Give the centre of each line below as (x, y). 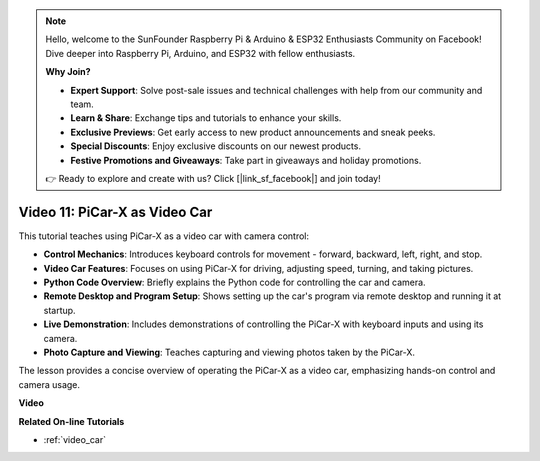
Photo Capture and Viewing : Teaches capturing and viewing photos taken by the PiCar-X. (229, 352)
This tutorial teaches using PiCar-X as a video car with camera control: (164, 236)
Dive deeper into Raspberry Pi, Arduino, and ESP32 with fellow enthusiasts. (200, 53)
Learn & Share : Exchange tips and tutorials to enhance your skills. (206, 118)
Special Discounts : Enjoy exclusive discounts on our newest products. (216, 146)
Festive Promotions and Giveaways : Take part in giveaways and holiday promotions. (246, 160)
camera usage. (49, 384)
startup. (59, 310)
